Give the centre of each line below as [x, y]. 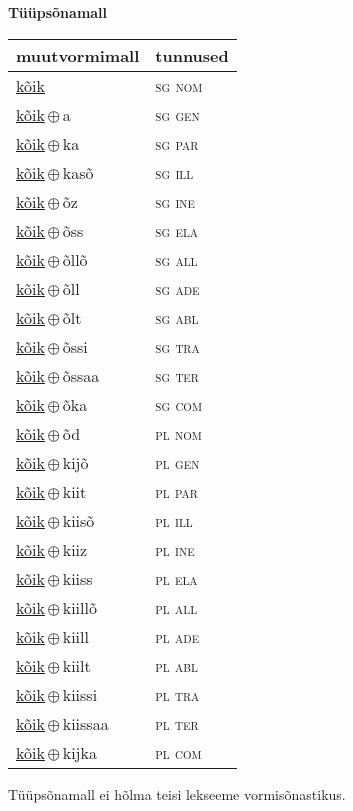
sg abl [177, 317]
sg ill [174, 172]
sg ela [177, 230]
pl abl [176, 665]
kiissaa [85, 723]
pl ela [176, 578]
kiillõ [79, 607]
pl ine [175, 549]
